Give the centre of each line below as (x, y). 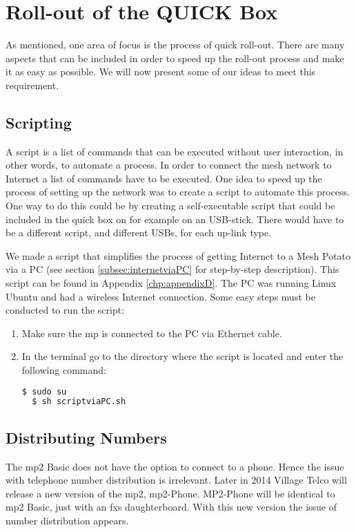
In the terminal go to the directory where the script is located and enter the (182, 356)
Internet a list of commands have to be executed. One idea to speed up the (164, 178)
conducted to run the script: (65, 310)
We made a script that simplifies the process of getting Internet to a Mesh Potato (178, 255)
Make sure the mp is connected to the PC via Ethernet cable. (152, 333)
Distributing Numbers (86, 437)
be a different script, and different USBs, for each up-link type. (139, 232)
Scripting (39, 122)
